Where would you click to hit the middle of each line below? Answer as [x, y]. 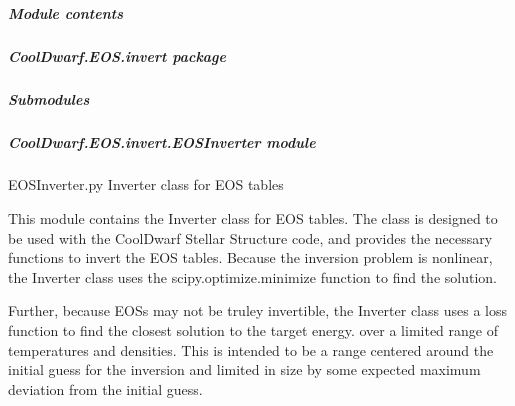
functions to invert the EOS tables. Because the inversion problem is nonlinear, [250, 257]
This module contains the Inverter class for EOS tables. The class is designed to [253, 218]
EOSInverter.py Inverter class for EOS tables [146, 184]
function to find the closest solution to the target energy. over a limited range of [253, 330]
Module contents [65, 12]
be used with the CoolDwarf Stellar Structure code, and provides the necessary [250, 237]
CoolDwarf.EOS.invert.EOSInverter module [162, 141]
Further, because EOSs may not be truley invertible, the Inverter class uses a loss [257, 310]
